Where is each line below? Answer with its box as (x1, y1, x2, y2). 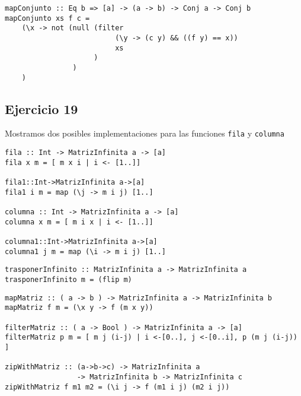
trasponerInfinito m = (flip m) (5, 275, 132, 284)
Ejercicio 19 (5, 99, 78, 118)
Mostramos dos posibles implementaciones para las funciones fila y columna (5, 127, 284, 140)
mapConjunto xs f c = (5, 14, 90, 23)
